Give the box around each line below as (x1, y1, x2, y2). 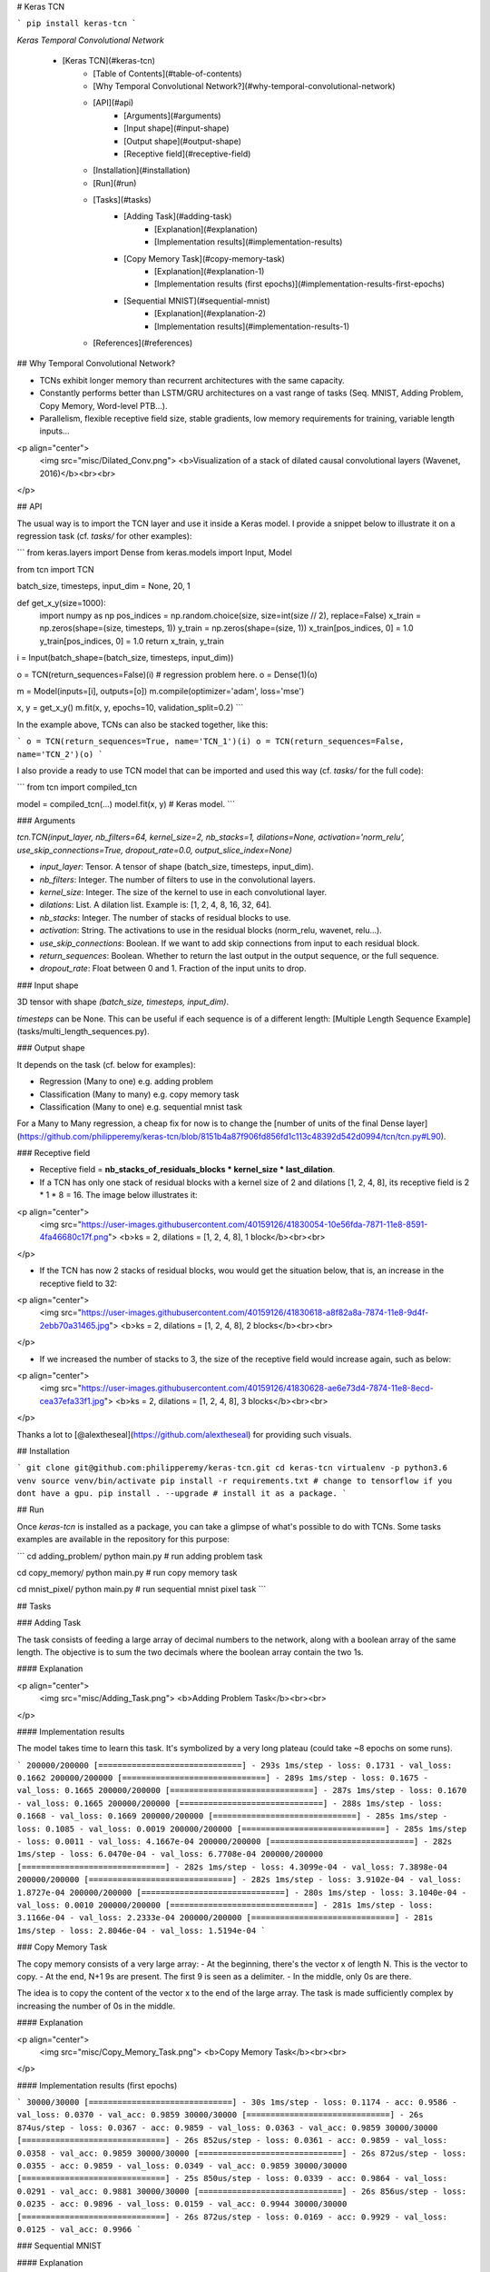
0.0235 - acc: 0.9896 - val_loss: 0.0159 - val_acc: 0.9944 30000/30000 (16, 2199, 348, 2209)
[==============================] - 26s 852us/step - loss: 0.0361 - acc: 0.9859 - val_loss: (16, 2136, 448, 2146)
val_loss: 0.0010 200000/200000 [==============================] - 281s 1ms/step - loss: (16, 1900, 434, 1910)
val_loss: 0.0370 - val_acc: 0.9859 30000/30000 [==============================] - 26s (16, 2109, 424, 2120)
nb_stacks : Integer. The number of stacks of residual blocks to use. (39, 912, 291, 922)
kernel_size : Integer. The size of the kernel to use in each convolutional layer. (39, 887, 327, 898)
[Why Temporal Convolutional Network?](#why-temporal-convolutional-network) (93, 80, 396, 91)
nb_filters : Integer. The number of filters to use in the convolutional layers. (39, 873, 316, 885)
